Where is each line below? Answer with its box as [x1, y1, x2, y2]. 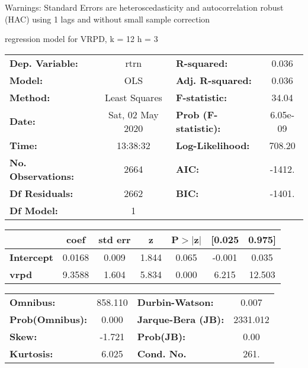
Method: [9, 90, 50, 104]
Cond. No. [137, 346, 187, 360]
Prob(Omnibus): [9, 312, 88, 326]
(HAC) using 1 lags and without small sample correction [5, 12, 210, 25]
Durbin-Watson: [137, 295, 214, 309]
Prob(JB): [137, 329, 186, 343]
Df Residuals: [9, 186, 73, 200]
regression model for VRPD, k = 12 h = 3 [5, 33, 158, 45]
